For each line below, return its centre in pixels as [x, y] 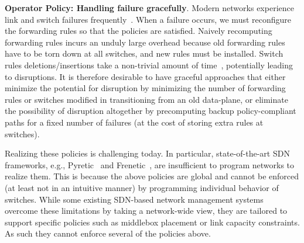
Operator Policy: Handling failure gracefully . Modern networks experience [149, 8]
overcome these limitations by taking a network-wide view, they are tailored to [146, 211]
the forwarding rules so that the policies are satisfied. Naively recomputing [139, 31]
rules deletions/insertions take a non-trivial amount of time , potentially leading [149, 65]
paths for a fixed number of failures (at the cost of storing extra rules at [134, 122]
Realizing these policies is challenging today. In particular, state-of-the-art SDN [147, 153]
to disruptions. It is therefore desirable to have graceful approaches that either [145, 76]
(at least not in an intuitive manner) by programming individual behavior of [142, 187]
